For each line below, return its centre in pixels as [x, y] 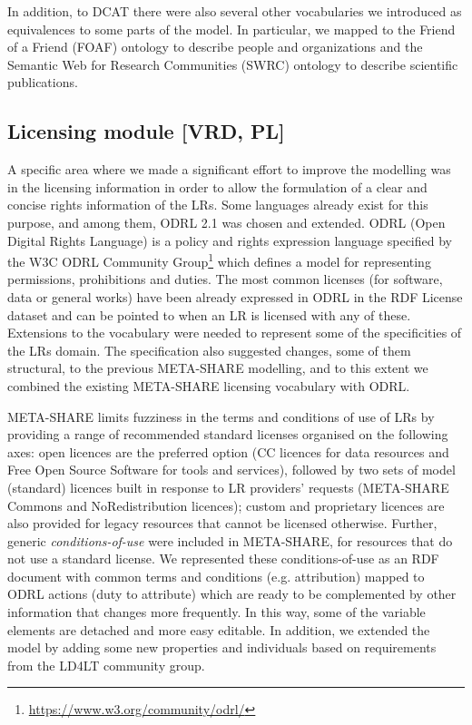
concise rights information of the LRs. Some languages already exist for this [218, 205]
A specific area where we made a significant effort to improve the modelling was [229, 169]
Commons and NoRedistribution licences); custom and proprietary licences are [226, 505]
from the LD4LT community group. [106, 665]
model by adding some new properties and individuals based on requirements [222, 647]
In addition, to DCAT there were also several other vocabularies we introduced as [235, 11]
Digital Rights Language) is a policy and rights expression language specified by [230, 240]
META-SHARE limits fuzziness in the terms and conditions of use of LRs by [221, 416]
